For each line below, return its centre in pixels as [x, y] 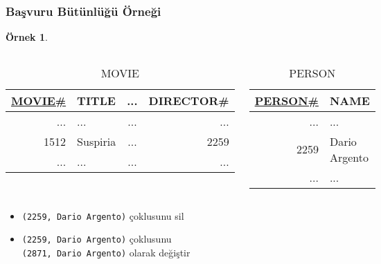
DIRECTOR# [189, 100]
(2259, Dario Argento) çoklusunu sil [103, 215]
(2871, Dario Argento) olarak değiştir [106, 253]
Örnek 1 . [27, 37]
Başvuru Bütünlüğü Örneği [83, 11]
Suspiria [97, 141]
